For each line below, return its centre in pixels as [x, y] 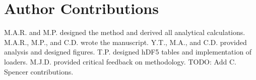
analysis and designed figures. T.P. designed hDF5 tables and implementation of [128, 52]
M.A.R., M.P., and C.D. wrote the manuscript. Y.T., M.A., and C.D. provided [125, 42]
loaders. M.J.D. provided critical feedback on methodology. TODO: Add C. [120, 61]
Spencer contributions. [39, 71]
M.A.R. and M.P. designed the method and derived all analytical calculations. [125, 32]
